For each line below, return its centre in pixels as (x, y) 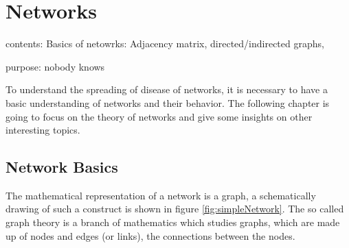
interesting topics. (43, 130)
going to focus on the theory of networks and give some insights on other (159, 116)
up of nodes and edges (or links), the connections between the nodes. (150, 235)
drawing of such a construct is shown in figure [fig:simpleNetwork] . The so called (175, 209)
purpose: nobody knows (55, 66)
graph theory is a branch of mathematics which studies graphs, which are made (173, 222)
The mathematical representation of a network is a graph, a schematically (161, 195)
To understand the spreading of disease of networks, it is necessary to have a (167, 89)
